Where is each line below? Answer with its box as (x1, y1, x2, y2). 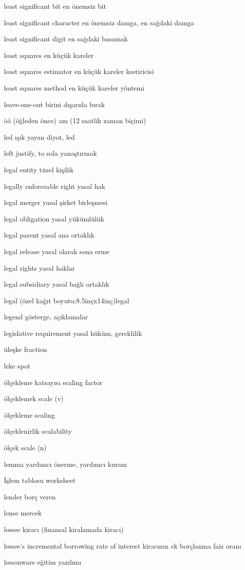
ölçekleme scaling (4, 409, 55, 420)
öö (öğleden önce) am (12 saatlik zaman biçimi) (4, 115, 146, 126)
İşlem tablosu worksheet (4, 475, 75, 485)
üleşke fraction (4, 344, 47, 354)
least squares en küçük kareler (4, 50, 94, 60)
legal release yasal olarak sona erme (4, 246, 110, 256)
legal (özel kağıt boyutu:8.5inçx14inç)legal (4, 295, 130, 305)
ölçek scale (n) (4, 442, 47, 453)
